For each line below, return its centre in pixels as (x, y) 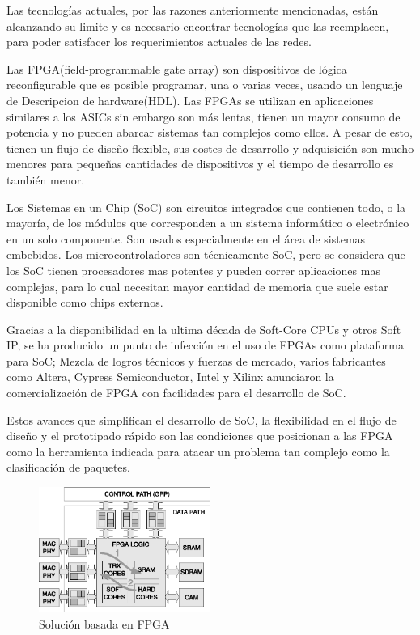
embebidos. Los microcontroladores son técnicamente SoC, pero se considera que (206, 254)
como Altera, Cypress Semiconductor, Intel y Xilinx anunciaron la (170, 377)
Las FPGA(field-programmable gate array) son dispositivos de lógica (177, 68)
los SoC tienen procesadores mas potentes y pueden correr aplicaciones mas (193, 270)
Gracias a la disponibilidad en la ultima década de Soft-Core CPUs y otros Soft (204, 329)
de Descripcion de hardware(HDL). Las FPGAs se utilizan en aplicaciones (190, 100)
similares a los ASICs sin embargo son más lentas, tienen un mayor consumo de (204, 116)
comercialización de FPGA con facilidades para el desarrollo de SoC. (176, 393)
